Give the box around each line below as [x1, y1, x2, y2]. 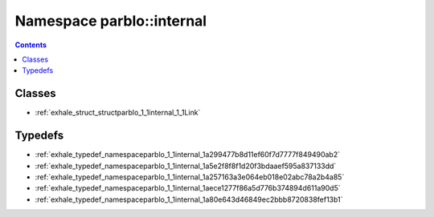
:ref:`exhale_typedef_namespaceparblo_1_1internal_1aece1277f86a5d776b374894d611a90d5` [35, 183, 341, 193]
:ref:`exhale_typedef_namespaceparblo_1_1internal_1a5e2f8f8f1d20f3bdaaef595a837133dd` [35, 161, 337, 171]
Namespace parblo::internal [14, 12, 207, 30]
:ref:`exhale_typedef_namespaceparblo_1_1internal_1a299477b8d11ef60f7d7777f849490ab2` [35, 150, 341, 159]
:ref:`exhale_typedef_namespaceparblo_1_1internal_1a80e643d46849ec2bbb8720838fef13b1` [35, 195, 343, 204]
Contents [14, 40, 47, 50]
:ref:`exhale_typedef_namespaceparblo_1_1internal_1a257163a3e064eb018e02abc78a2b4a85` [35, 172, 345, 182]
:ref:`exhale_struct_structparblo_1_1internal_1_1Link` [35, 108, 201, 118]
